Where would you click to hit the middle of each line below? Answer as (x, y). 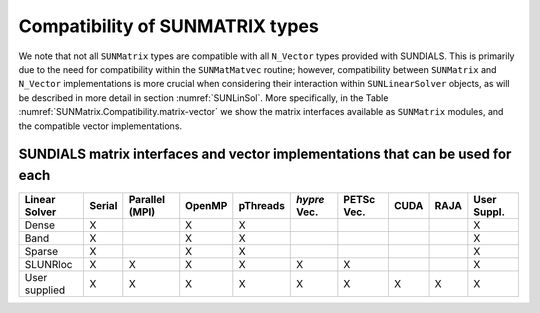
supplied (45, 290)
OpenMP (206, 205)
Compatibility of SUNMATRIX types (168, 26)
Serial (103, 205)
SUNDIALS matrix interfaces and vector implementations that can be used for (265, 154)
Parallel (146, 199)
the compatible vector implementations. (100, 126)
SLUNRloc (48, 264)
